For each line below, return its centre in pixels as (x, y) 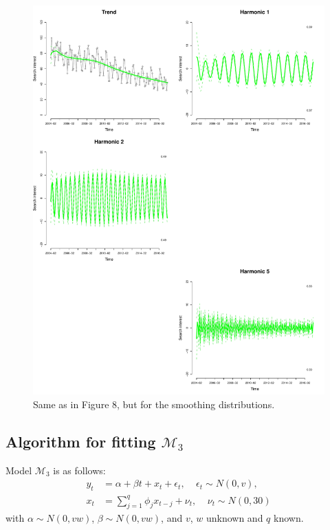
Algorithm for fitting (81, 441)
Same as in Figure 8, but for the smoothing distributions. (154, 404)
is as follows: (79, 470)
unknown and (234, 518)
